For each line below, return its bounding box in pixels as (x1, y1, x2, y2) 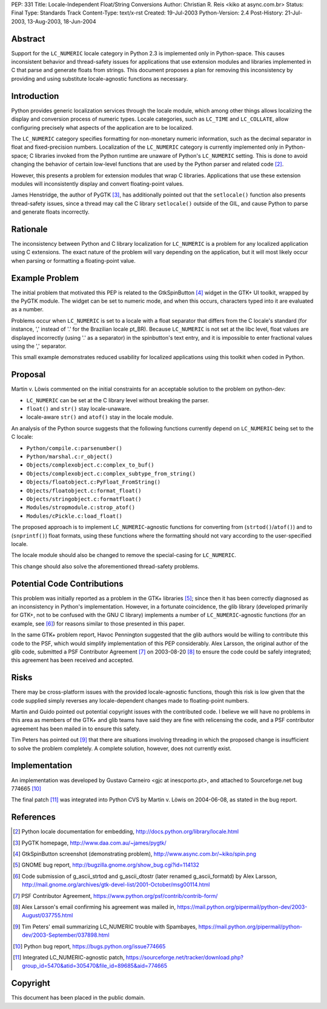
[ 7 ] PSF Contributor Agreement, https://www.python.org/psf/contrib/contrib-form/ (13, 892, 218, 899)
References (11, 812, 56, 822)
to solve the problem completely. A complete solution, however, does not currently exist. (11, 744, 232, 752)
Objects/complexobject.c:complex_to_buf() (26, 462, 154, 468)
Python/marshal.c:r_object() (26, 453, 113, 461)
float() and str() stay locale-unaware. (26, 405, 131, 413)
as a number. (11, 306, 44, 313)
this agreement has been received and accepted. (11, 656, 134, 664)
